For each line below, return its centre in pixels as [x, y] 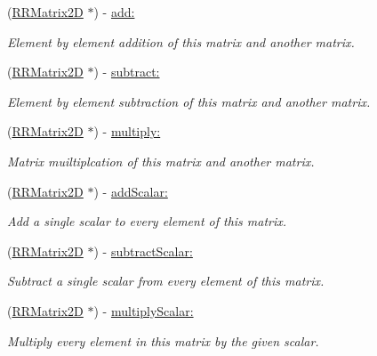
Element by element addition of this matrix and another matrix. [181, 41]
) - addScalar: [131, 191]
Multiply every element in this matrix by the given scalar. [163, 340]
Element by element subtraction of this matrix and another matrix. [189, 101]
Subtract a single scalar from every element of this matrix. [166, 281]
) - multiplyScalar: [144, 310]
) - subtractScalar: [143, 251]
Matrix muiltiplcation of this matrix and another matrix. [161, 161]
